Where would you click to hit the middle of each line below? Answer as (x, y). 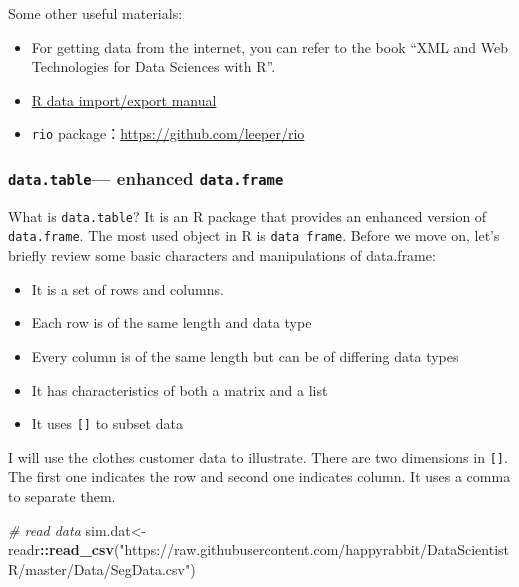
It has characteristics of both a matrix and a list (179, 389)
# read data (44, 529)
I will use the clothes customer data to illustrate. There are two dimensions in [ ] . (258, 456)
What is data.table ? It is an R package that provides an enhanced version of (247, 215)
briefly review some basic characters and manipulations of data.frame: (222, 255)
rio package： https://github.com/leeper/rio (168, 133)
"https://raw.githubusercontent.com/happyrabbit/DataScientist (314, 549)
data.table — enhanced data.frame (146, 177)
